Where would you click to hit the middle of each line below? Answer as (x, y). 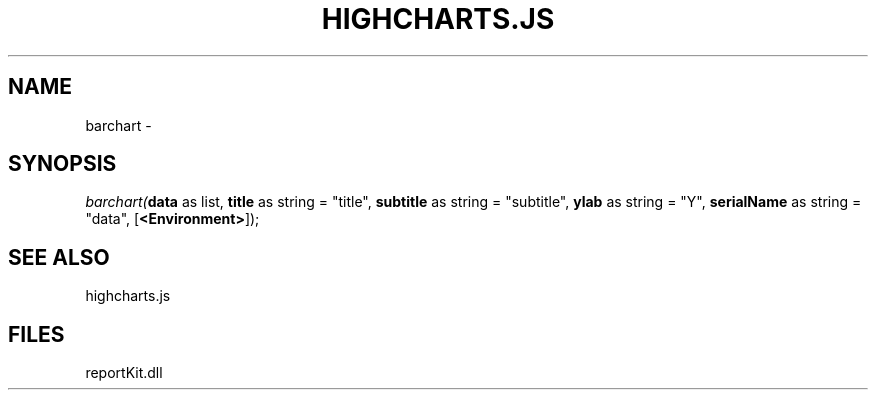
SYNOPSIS (62, 164)
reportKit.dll (124, 373)
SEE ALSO (59, 257)
